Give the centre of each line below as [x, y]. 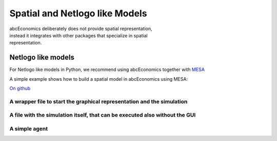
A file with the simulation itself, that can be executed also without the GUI [103, 115]
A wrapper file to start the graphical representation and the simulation [98, 101]
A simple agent [29, 129]
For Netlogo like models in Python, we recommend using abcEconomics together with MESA [107, 69]
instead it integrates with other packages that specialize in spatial [79, 35]
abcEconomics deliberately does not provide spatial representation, [81, 29]
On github [20, 88]
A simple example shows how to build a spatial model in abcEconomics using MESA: [99, 79]
